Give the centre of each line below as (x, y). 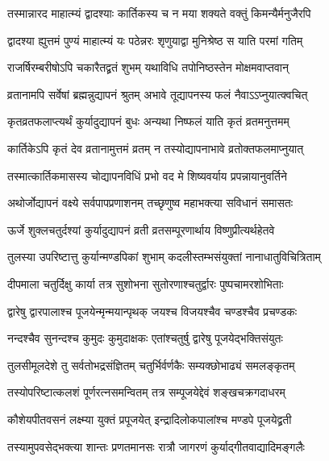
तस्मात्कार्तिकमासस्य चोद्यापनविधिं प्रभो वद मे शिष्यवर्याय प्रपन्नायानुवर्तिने (147, 175)
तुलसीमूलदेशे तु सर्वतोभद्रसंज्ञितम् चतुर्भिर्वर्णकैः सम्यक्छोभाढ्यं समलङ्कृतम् (151, 365)
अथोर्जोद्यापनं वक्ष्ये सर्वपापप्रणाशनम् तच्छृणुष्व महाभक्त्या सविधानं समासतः (150, 203)
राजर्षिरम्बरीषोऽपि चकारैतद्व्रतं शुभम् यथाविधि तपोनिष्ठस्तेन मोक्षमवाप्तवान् (148, 67)
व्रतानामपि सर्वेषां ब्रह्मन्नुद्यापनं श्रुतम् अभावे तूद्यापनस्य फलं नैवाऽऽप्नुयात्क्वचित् (158, 94)
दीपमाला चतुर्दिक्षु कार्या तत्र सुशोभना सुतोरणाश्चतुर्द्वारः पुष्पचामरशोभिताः (146, 283)
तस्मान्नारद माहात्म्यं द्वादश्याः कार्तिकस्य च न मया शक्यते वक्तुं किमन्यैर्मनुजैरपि (159, 13)
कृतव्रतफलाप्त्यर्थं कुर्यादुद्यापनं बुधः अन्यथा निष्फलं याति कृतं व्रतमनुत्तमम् (148, 121)
